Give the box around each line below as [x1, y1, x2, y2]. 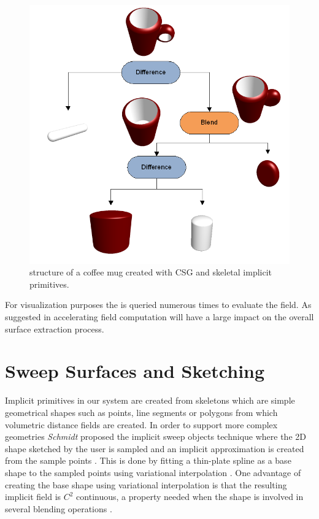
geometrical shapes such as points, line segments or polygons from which [5, 406, 278, 418]
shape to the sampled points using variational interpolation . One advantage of [5, 466, 301, 479]
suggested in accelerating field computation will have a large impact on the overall [5, 310, 314, 323]
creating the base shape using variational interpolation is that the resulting [5, 478, 287, 491]
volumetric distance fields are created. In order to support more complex [5, 418, 278, 431]
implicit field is [5, 490, 61, 503]
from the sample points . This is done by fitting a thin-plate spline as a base [5, 454, 291, 467]
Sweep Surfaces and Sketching [5, 358, 265, 383]
